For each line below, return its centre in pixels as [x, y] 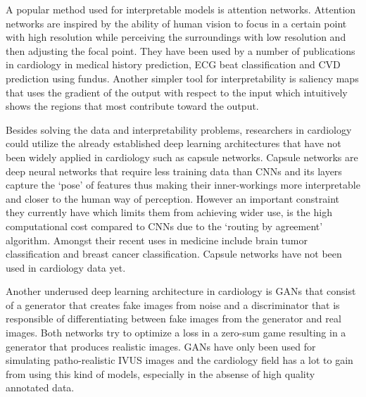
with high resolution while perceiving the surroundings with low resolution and [176, 37]
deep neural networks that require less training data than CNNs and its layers [174, 171]
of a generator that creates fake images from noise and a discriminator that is [173, 304]
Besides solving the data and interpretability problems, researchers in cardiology [179, 129]
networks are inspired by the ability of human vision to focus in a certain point [176, 23]
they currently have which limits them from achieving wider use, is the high [169, 212]
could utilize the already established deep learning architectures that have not [173, 143]
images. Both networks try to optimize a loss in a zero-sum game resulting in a [176, 333]
